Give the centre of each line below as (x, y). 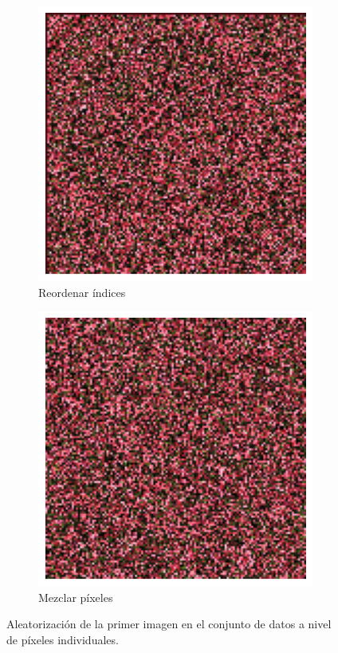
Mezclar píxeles (76, 597)
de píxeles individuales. (63, 639)
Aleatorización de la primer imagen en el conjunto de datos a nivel (169, 624)
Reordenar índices (82, 292)
